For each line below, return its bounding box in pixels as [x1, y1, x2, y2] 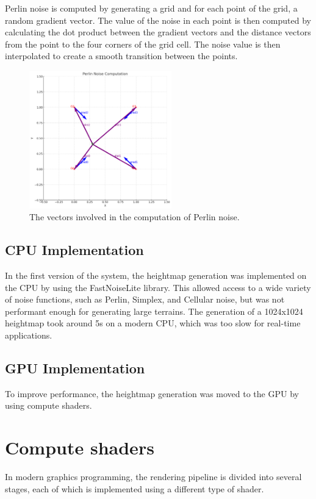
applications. [5, 329, 52, 341]
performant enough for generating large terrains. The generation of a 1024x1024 [5, 304, 303, 317]
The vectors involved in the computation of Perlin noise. [29, 210, 240, 223]
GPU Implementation [5, 358, 145, 377]
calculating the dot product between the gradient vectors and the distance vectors [5, 26, 311, 38]
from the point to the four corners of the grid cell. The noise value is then [5, 37, 281, 50]
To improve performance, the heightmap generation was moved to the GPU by [5, 387, 299, 400]
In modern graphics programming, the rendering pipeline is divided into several [5, 470, 302, 483]
